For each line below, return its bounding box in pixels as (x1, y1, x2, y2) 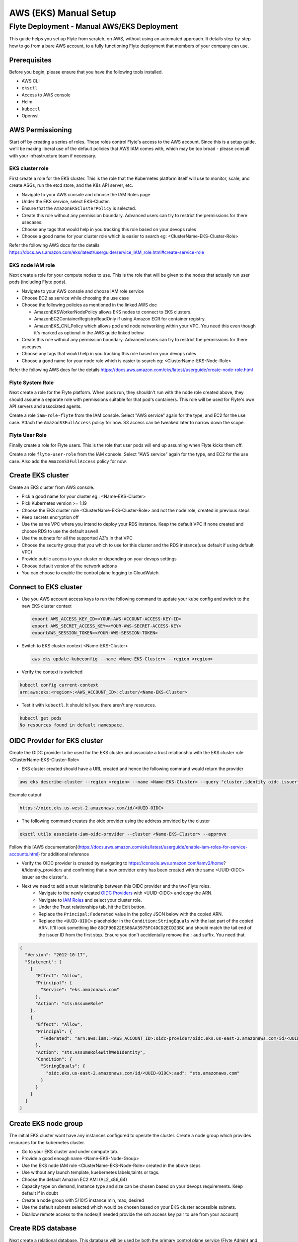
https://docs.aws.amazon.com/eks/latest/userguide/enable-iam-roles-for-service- (78, 844, 248, 850)
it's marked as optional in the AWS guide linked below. (34, 330, 145, 336)
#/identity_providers (21, 867, 63, 873)
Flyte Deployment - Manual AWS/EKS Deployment (9, 22, 178, 31)
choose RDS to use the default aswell (21, 528, 98, 534)
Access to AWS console (21, 92, 71, 98)
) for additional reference (38, 851, 89, 857)
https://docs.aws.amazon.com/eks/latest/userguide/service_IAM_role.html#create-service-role (9, 249, 205, 255)
